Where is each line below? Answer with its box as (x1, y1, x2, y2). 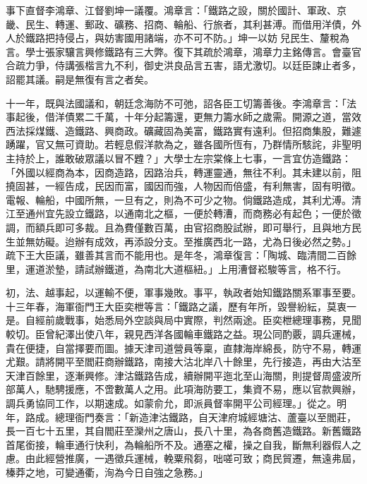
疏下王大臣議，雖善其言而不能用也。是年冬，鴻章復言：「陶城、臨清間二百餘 (6, 248, 356, 262)
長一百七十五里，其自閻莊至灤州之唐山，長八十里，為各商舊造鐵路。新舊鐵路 (6, 423, 361, 438)
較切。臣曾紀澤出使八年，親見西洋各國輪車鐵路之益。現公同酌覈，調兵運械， (6, 327, 361, 341)
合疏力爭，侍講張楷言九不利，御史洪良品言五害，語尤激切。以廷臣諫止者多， (6, 58, 361, 73)
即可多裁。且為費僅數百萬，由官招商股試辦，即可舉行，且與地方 (54, 219, 351, 234)
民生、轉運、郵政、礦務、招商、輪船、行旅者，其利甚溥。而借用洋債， (25, 16, 351, 31)
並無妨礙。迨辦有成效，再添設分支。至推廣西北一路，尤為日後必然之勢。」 (15, 234, 356, 248)
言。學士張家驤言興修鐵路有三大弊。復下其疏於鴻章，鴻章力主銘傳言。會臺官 (6, 44, 361, 59)
